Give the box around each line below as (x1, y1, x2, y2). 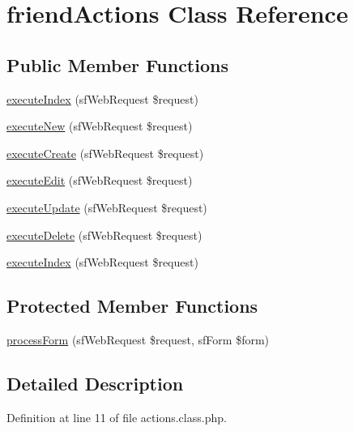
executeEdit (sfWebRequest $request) (6, 172, 193, 189)
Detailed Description (6, 370, 184, 395)
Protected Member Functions (6, 293, 258, 318)
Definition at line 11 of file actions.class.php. (6, 408, 227, 425)
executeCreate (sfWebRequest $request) (6, 144, 204, 161)
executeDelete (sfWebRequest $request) (6, 226, 203, 243)
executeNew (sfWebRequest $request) (6, 117, 193, 134)
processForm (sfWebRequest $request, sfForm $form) (6, 331, 270, 348)
